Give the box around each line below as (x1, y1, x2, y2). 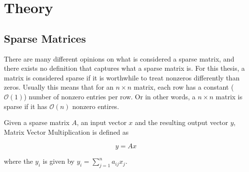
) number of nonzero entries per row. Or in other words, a (24, 91, 196, 101)
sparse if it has (4, 101, 47, 111)
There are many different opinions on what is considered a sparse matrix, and (4, 53, 234, 63)
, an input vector (77, 117, 127, 127)
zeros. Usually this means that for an (4, 82, 114, 92)
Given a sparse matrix (4, 117, 70, 127)
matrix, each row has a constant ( (134, 82, 234, 92)
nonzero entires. (72, 101, 119, 111)
